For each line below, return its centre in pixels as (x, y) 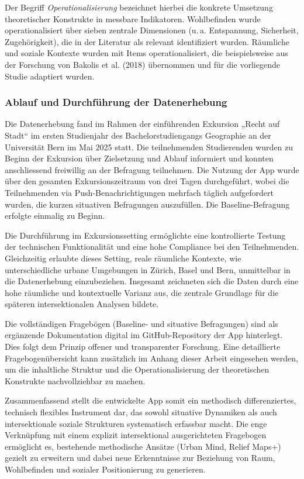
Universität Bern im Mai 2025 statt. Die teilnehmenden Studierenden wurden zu (149, 147)
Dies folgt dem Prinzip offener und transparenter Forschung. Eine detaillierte (143, 347)
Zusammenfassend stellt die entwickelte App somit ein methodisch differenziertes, (151, 400)
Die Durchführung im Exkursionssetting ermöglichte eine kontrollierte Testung (145, 235)
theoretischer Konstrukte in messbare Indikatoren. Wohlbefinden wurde (133, 18)
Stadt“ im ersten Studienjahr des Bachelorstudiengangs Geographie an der (138, 135)
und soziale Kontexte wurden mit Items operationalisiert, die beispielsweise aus (146, 53)
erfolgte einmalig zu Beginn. (55, 216)
